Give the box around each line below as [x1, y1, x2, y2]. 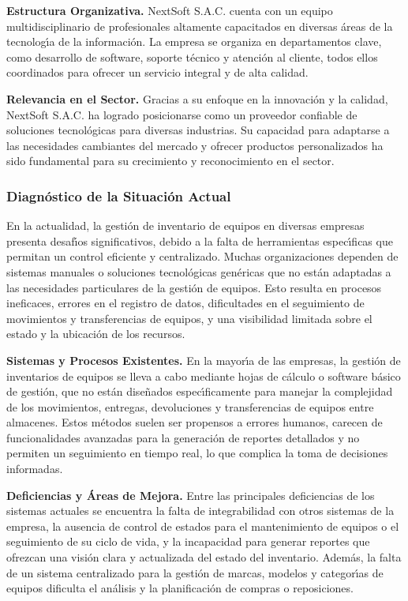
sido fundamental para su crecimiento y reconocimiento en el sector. [6, 152, 335, 169]
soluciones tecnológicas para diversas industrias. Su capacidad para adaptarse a [6, 122, 390, 138]
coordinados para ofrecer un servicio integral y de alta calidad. [6, 64, 309, 81]
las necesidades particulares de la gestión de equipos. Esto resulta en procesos [6, 279, 382, 295]
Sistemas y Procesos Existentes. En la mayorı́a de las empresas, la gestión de [6, 351, 401, 368]
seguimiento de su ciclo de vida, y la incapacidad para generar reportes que [6, 533, 370, 550]
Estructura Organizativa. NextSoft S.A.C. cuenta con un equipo [6, 2, 333, 18]
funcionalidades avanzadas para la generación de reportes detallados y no [6, 429, 360, 445]
